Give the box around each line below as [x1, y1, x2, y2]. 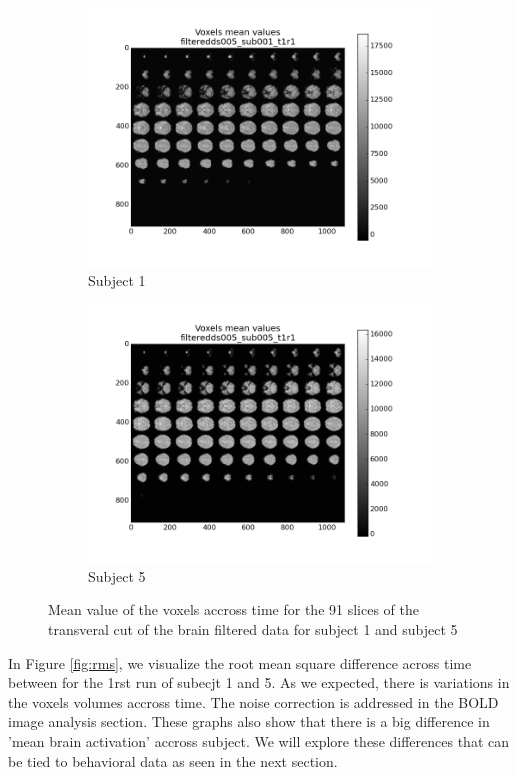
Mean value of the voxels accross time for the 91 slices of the [48, 599, 419, 620]
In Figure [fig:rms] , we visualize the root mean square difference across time [8, 652, 472, 673]
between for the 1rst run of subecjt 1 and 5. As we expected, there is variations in [8, 672, 510, 693]
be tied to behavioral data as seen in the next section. [8, 750, 338, 771]
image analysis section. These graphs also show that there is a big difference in [8, 711, 490, 732]
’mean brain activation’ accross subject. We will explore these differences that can [8, 730, 510, 751]
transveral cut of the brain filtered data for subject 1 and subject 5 [48, 618, 458, 639]
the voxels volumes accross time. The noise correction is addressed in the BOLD [8, 691, 499, 712]
